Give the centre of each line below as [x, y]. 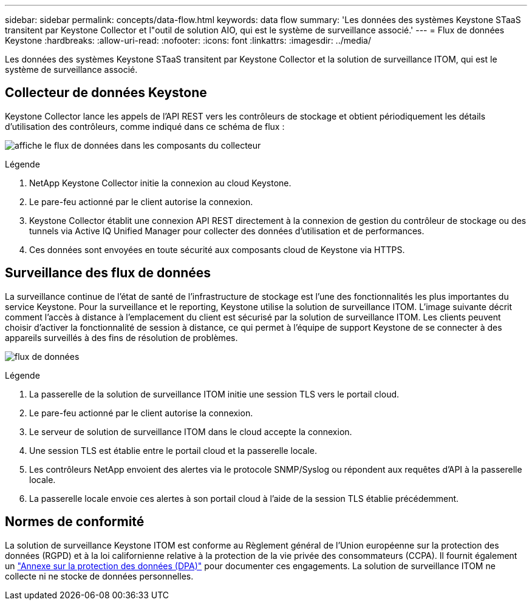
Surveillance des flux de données [108, 273]
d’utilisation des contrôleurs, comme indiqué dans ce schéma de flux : [145, 126]
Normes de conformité [75, 522]
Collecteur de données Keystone [106, 93]
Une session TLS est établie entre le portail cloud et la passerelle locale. [173, 450]
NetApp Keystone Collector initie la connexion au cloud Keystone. [160, 183]
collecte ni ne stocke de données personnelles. [99, 576]
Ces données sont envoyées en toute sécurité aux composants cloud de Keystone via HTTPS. [217, 249]
